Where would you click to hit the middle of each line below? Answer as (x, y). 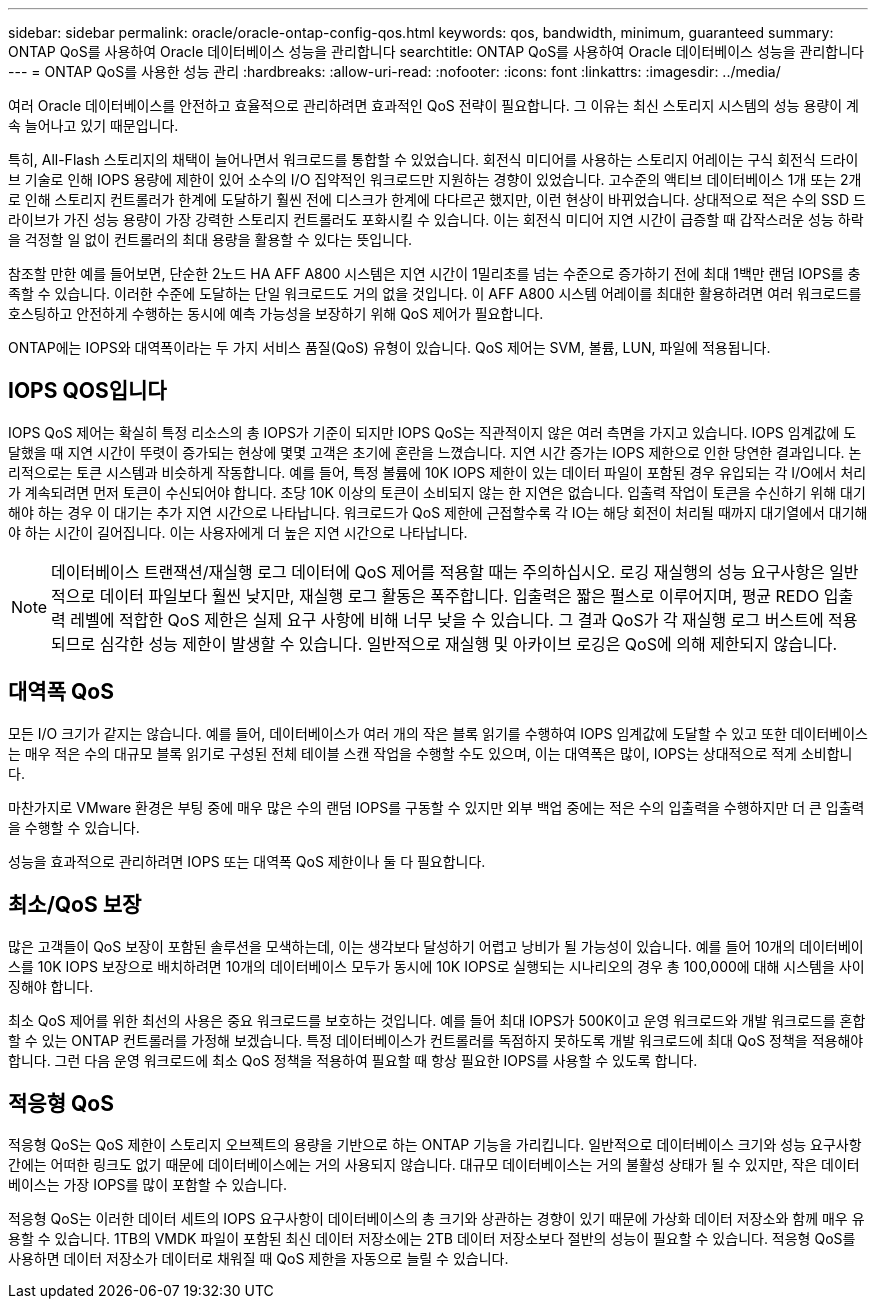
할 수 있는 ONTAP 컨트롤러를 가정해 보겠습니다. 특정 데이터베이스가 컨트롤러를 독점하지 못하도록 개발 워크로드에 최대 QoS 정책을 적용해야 (436, 1040)
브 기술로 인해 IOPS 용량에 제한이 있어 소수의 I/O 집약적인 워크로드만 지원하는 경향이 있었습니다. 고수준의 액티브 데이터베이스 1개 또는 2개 (435, 179)
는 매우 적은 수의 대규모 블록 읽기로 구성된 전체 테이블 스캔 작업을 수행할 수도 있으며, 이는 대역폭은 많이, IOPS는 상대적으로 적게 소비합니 (430, 753)
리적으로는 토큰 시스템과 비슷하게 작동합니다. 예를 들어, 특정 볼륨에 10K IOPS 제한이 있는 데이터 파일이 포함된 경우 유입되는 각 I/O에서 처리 (437, 472)
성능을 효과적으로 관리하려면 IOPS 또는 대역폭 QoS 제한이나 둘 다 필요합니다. (247, 861)
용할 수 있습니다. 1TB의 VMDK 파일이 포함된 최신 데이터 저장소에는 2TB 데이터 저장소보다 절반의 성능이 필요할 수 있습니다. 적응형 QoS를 (432, 1239)
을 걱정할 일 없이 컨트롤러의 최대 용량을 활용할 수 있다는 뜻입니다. (210, 239)
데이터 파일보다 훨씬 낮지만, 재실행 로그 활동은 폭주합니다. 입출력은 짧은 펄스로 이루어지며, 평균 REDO (459, 595)
